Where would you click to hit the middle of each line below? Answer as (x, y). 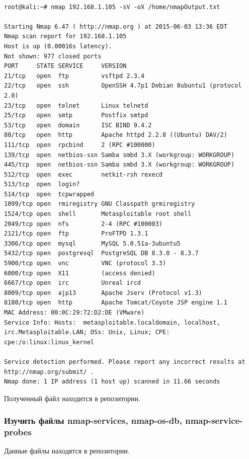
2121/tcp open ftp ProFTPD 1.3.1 (76, 234)
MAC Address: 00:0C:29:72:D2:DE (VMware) (74, 313)
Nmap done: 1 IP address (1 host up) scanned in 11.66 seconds (112, 382)
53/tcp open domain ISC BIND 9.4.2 (78, 125)
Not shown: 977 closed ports (53, 56)
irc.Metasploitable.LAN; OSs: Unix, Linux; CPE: (87, 332)
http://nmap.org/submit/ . (49, 372)
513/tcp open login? (42, 184)
